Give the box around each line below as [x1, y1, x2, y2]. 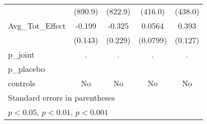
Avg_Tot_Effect [8, 20, 66, 31]
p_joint [8, 49, 34, 60]
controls [8, 77, 35, 89]
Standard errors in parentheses [8, 92, 115, 103]
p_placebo [8, 63, 45, 74]
